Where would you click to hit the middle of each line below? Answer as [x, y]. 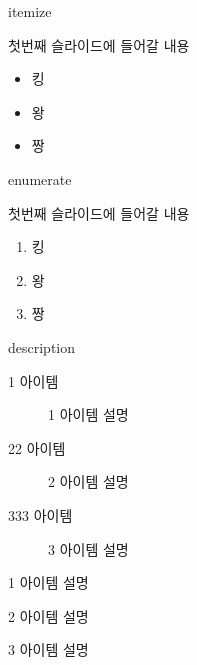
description [42, 346]
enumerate [40, 178]
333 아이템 [40, 514]
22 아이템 [37, 447]
